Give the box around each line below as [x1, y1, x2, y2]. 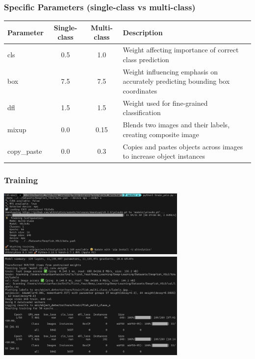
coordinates [123, 85, 157, 96]
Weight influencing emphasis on [123, 66, 218, 76]
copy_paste [7, 146, 42, 156]
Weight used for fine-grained [123, 97, 208, 108]
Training [4, 174, 38, 186]
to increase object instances [123, 151, 205, 161]
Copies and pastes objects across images [123, 141, 243, 151]
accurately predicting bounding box [123, 76, 230, 86]
